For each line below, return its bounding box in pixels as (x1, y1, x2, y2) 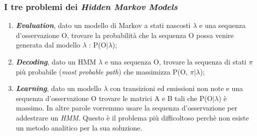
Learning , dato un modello (16, 83, 101, 93)
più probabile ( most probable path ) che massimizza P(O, (16, 66, 188, 76)
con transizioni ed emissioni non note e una (110, 83, 243, 93)
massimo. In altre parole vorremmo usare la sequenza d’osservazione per (16, 102, 237, 113)
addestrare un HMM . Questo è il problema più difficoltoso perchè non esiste (16, 112, 249, 122)
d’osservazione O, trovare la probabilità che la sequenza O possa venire (16, 29, 234, 40)
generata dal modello (16, 39, 80, 50)
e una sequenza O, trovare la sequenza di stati (104, 56, 246, 66)
